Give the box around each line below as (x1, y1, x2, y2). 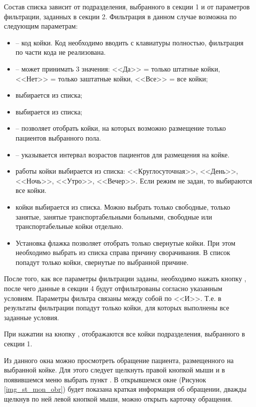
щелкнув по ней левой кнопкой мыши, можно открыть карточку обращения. (4, 394, 233, 404)
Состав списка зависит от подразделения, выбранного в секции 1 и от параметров (4, 1, 250, 11)
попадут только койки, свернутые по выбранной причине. (15, 257, 189, 267)
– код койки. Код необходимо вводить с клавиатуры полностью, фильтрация (15, 37, 244, 47)
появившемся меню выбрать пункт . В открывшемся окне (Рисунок (4, 374, 206, 384)
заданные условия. (4, 312, 59, 322)
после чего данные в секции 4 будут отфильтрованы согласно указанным (4, 283, 223, 294)
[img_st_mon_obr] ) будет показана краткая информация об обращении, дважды (4, 384, 247, 394)
